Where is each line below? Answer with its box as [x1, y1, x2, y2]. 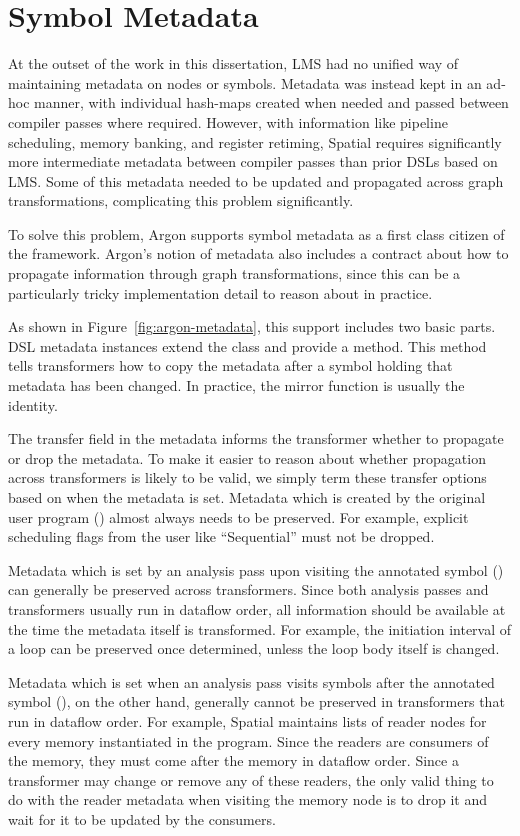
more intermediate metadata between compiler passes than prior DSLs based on [8, 151, 498, 172]
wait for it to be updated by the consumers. [8, 808, 276, 829]
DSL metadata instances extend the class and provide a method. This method [8, 335, 487, 356]
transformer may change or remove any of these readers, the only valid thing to [8, 769, 494, 790]
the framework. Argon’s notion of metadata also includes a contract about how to [8, 243, 509, 264]
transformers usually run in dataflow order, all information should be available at [8, 598, 506, 619]
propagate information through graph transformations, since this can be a [8, 263, 461, 284]
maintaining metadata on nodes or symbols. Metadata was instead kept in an [8, 72, 482, 93]
